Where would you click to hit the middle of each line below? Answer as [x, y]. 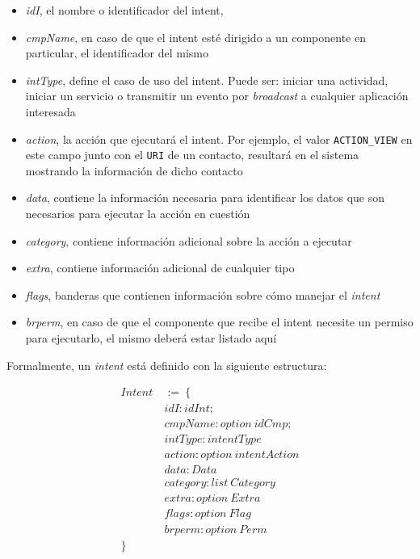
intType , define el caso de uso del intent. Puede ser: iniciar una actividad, [207, 80]
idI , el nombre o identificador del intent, [124, 10]
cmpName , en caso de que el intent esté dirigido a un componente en [195, 37]
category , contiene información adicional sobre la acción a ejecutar [189, 240]
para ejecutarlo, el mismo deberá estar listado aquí [151, 338]
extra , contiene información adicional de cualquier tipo [160, 268]
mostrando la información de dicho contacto [134, 170]
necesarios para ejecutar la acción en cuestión [138, 214]
